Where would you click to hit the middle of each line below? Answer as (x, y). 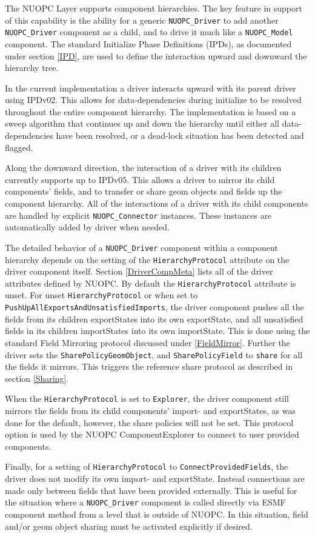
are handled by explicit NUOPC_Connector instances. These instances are (138, 215)
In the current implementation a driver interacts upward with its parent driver (151, 88)
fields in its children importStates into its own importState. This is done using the (157, 331)
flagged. (19, 147)
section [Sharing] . (37, 378)
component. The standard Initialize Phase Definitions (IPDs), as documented (148, 43)
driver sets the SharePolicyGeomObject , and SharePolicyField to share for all (154, 354)
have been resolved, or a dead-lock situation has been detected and (180, 135)
